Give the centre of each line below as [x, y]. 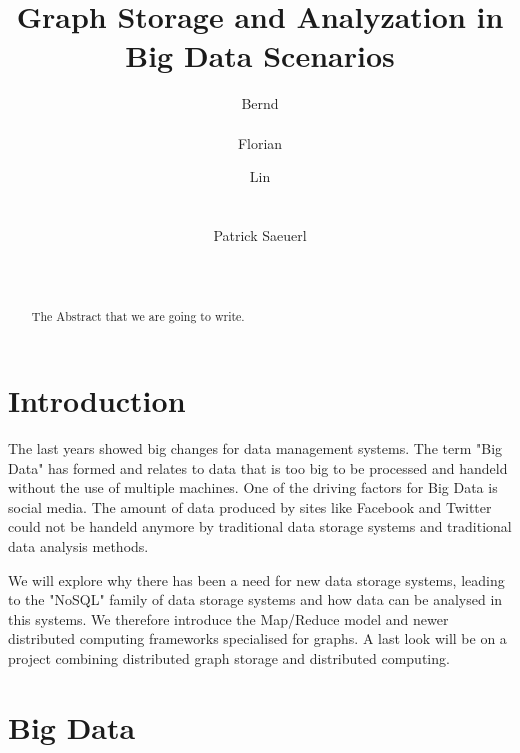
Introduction [97, 400]
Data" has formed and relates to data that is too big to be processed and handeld [258, 467]
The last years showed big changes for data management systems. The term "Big [255, 448]
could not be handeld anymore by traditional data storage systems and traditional [260, 526]
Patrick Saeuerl [260, 234]
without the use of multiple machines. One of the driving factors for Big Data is [253, 487]
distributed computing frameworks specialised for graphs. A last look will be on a [257, 638]
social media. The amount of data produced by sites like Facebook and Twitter [250, 506]
